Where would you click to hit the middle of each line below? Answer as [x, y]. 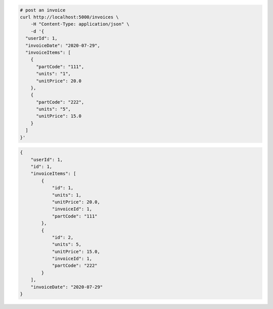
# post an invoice [43, 10]
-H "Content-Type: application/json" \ [80, 24]
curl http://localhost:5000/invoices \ [69, 17]
